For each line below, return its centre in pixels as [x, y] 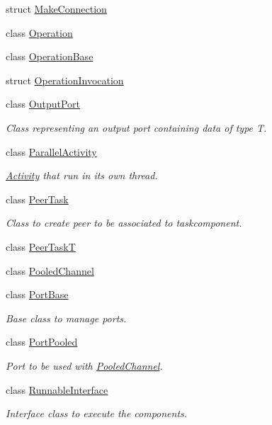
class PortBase [37, 294]
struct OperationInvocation [65, 80]
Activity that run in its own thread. [82, 175]
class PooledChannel [50, 270]
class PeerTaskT [41, 246]
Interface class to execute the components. [97, 413]
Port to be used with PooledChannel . [84, 365]
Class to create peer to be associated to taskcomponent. [124, 223]
